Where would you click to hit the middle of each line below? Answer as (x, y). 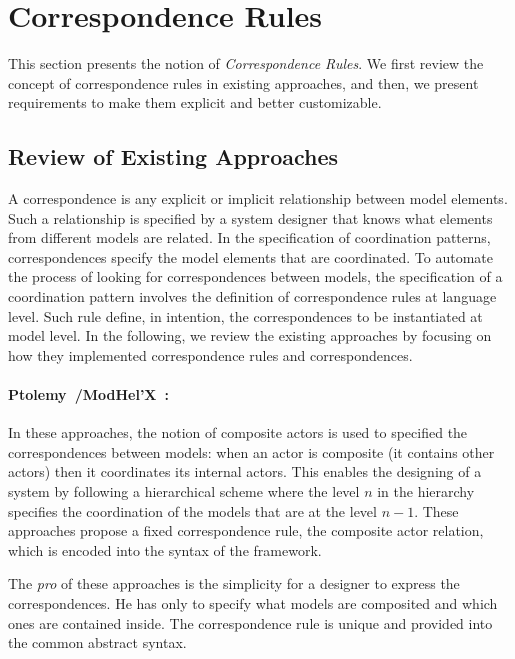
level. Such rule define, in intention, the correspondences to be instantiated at (245, 315)
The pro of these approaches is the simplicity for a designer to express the (234, 583)
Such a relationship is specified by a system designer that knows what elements (250, 217)
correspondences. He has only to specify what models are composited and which (253, 603)
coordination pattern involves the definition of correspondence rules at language (252, 296)
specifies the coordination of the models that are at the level (192, 510)
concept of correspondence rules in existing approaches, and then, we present (243, 82)
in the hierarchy (426, 491)
